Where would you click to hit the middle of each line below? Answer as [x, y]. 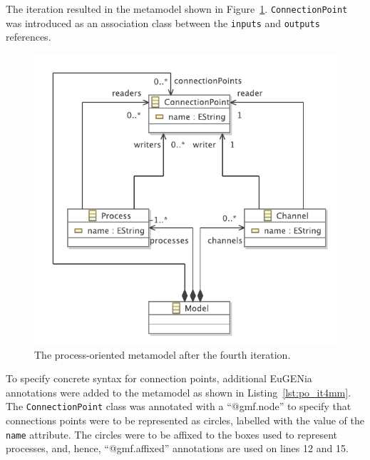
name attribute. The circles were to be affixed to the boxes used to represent [172, 434]
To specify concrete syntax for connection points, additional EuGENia [159, 378]
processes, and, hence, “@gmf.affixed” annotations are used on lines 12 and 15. [177, 448]
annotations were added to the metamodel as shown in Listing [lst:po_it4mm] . [179, 392]
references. [29, 37]
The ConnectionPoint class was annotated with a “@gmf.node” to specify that [179, 406]
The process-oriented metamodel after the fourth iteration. [163, 354]
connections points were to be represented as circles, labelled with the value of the [185, 420]
